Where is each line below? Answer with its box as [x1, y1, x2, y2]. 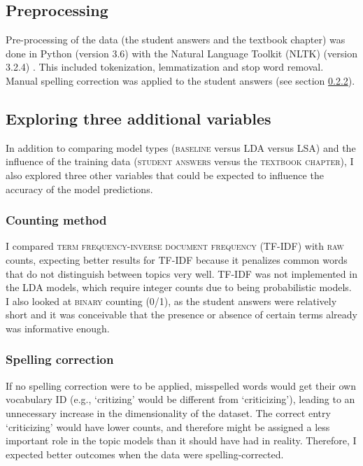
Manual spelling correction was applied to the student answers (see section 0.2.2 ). [6, 73, 355, 87]
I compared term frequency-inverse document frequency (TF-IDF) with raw [6, 239, 344, 253]
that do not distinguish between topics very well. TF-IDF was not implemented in [6, 266, 357, 281]
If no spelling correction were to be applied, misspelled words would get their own [6, 378, 356, 393]
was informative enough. [6, 320, 110, 335]
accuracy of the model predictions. [6, 181, 153, 196]
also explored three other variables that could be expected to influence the [6, 167, 324, 182]
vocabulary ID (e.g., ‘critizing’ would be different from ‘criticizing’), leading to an [6, 392, 355, 407]
